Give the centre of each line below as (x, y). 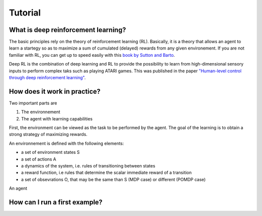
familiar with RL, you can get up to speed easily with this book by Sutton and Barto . (92, 55)
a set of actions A (39, 159)
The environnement (41, 112)
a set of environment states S (50, 152)
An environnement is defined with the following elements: (66, 143)
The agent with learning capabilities (57, 118)
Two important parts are (33, 103)
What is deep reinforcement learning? (67, 30)
